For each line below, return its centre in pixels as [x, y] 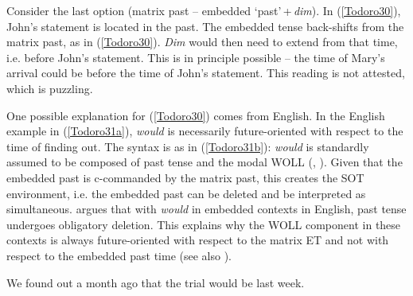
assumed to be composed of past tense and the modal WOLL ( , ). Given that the [205, 162]
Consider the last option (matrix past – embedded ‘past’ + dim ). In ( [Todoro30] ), [204, 10]
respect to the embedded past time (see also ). [119, 255]
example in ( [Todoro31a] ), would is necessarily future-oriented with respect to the [205, 131]
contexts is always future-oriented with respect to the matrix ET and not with [198, 240]
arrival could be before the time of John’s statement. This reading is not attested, [206, 73]
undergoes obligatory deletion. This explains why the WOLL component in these [204, 224]
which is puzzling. [50, 88]
